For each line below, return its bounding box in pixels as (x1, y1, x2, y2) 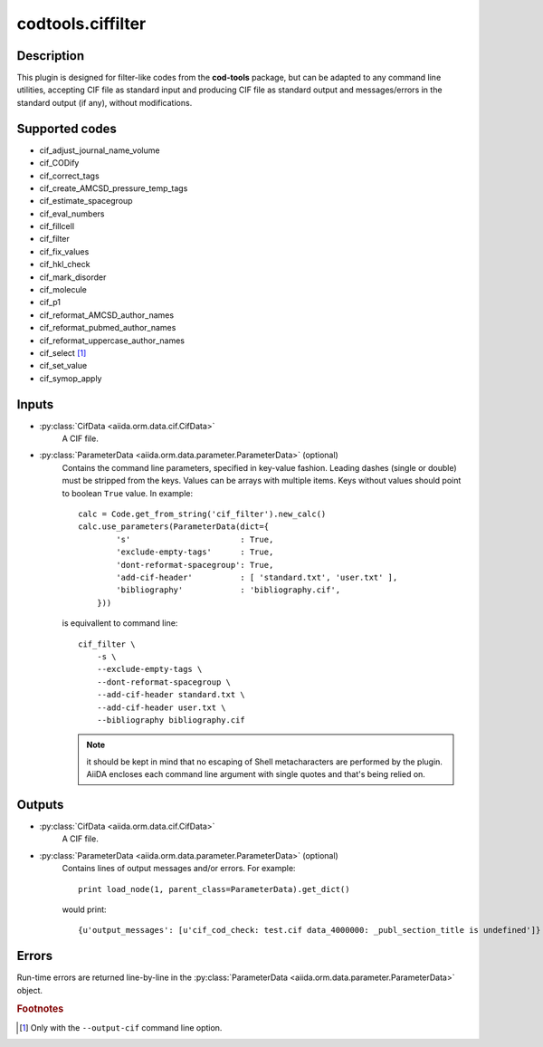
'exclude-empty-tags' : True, (116, 547, 274, 557)
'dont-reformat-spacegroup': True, (116, 560, 274, 570)
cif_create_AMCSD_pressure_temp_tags (39, 182, 188, 194)
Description (16, 48, 85, 63)
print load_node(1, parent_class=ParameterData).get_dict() (78, 884, 350, 894)
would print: (62, 904, 108, 915)
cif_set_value (39, 360, 88, 371)
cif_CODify (39, 158, 80, 168)
